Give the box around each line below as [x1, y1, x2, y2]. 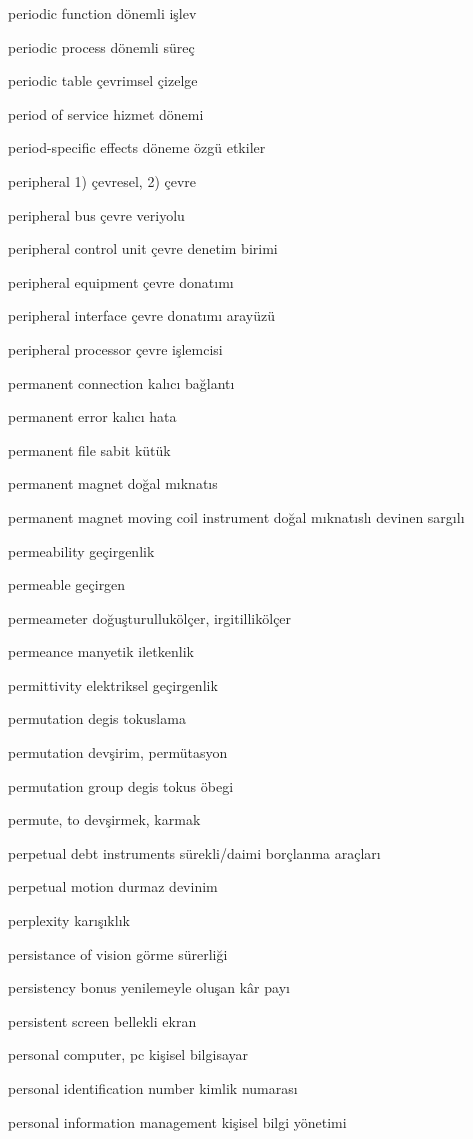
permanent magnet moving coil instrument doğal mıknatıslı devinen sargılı [8, 506, 465, 527]
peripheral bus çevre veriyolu [8, 204, 185, 225]
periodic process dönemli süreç [8, 36, 195, 57]
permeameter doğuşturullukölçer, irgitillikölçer [8, 607, 292, 628]
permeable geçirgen [8, 574, 126, 595]
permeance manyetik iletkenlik [8, 641, 194, 662]
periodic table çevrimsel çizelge [8, 70, 198, 91]
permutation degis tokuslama [8, 708, 186, 729]
